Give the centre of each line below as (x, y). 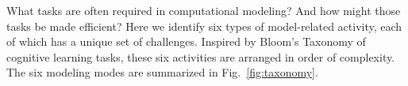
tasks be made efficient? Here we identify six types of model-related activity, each (204, 26)
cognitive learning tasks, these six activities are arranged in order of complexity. (201, 56)
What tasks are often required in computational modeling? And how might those (204, 10)
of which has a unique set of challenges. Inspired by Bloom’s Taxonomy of (186, 41)
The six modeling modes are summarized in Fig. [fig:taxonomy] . (162, 72)
